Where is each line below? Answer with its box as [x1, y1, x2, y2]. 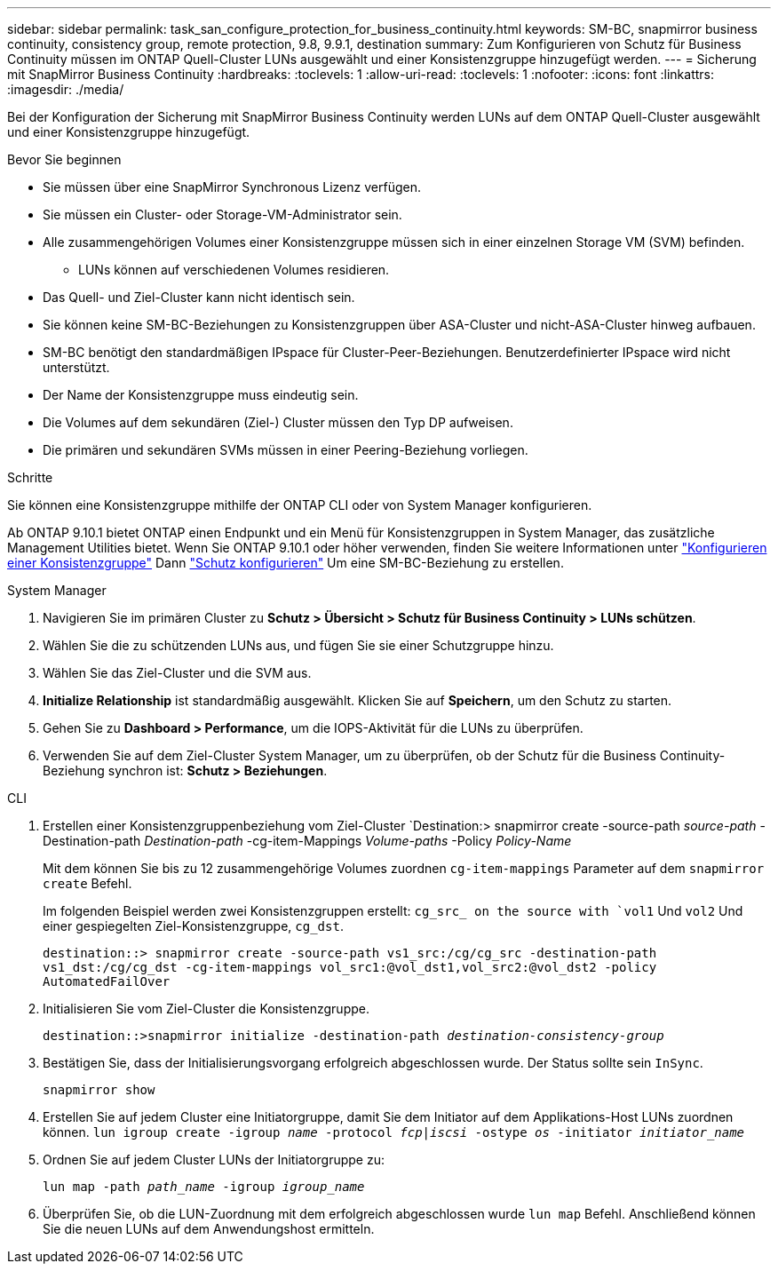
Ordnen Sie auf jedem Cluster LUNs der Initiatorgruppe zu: [43, 1152, 385, 1167]
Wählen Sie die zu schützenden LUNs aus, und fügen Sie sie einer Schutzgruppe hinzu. [43, 638, 554, 653]
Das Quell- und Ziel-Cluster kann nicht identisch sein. [43, 290, 355, 305]
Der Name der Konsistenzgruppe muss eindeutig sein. [43, 387, 359, 402]
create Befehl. [43, 876, 132, 891]
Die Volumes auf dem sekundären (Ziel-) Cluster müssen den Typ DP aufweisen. [43, 415, 513, 430]
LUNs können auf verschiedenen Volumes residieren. [78, 262, 390, 277]
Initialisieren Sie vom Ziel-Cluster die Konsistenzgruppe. [43, 1001, 369, 1016]
